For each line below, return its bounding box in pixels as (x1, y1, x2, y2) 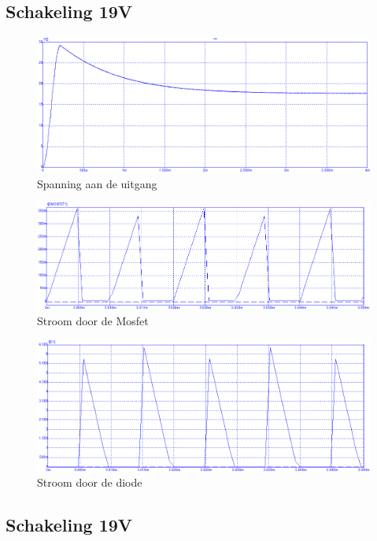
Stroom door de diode (37, 474, 142, 491)
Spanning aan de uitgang (37, 175, 157, 191)
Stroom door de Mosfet (37, 312, 149, 328)
